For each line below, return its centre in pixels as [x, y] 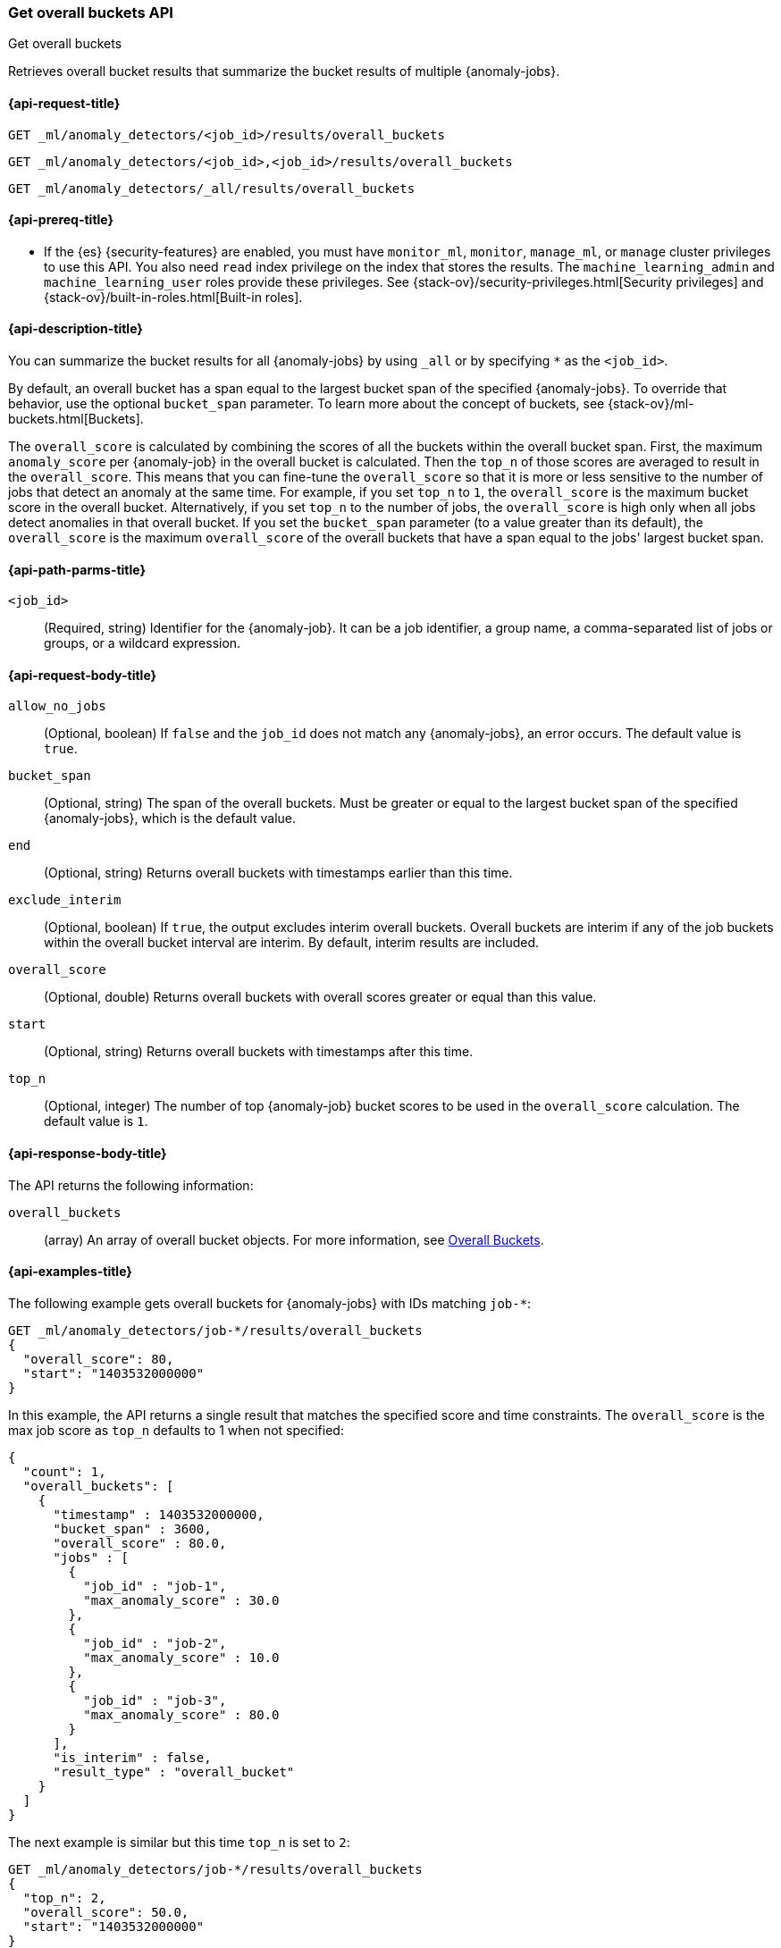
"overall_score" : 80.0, [140, 1543]
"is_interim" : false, [132, 1757]
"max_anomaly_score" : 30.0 [181, 1600]
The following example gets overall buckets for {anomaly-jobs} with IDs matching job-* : [270, 1303]
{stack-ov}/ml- [651, 404]
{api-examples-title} [70, 1272]
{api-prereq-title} [61, 220]
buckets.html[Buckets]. [76, 419]
